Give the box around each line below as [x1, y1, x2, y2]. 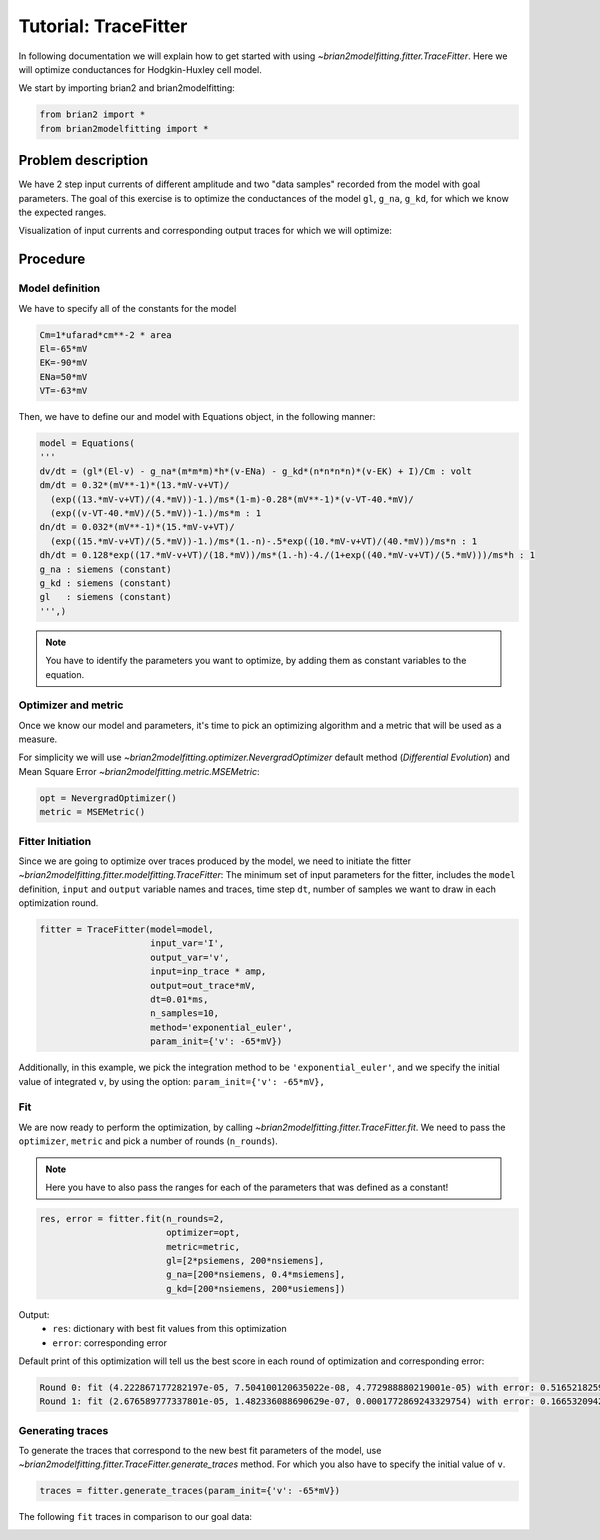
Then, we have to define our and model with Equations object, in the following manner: [18, 411, 376, 423]
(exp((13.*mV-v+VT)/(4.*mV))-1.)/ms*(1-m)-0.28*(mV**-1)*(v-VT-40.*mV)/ [50, 493, 415, 505]
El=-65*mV [39, 343, 88, 354]
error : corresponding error [52, 1336, 167, 1349]
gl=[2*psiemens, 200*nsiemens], [165, 1255, 325, 1267]
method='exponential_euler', [150, 1021, 294, 1033]
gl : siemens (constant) [39, 591, 172, 603]
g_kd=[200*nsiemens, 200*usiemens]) [165, 1283, 346, 1294]
